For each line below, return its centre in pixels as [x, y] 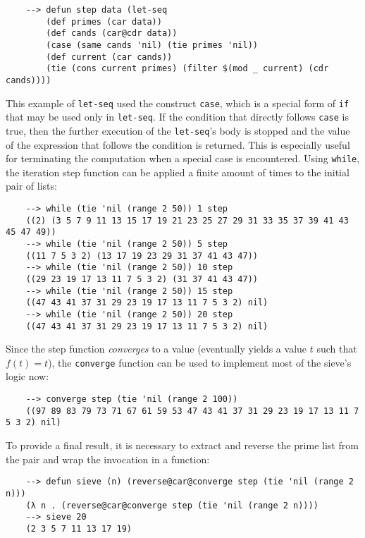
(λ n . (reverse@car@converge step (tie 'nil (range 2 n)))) [172, 505]
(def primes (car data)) [104, 22]
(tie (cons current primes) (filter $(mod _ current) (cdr [187, 69]
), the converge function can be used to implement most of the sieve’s [200, 362]
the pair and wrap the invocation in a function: [108, 459]
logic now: [27, 376]
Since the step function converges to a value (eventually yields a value [156, 349]
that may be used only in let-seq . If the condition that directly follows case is [178, 117]
